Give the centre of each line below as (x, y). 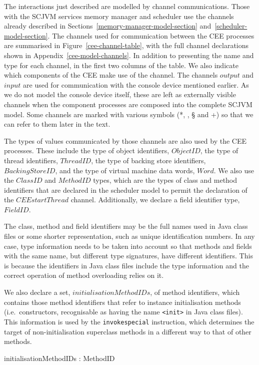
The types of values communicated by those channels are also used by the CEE (125, 140)
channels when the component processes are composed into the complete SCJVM (128, 104)
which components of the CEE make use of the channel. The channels (111, 75)
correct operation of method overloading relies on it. (84, 275)
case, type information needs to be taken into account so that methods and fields (128, 246)
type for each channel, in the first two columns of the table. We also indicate (121, 65)
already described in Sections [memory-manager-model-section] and (108, 26)
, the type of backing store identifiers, (148, 160)
